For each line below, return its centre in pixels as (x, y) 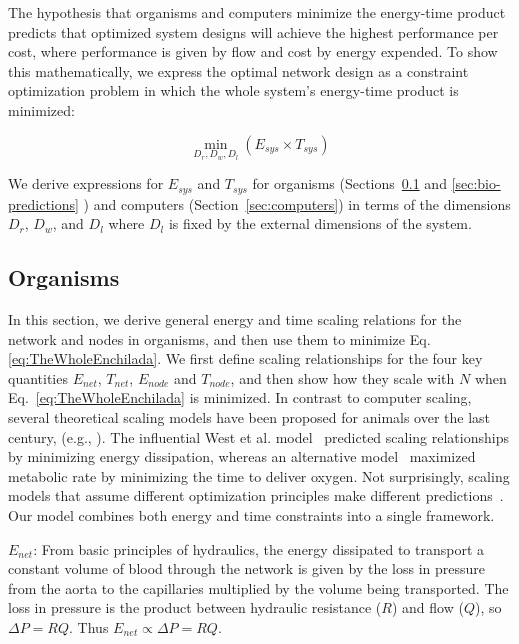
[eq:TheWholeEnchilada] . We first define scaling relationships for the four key (245, 358)
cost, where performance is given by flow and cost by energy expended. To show (253, 51)
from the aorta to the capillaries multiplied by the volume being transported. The (258, 587)
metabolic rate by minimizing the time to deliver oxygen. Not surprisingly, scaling (259, 475)
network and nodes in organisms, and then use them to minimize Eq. (219, 338)
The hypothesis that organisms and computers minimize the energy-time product (257, 12)
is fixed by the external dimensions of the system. (320, 223)
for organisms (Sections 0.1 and (349, 183)
